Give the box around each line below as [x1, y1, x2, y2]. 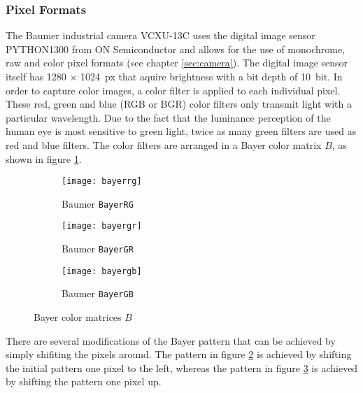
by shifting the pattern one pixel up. [6, 374, 162, 389]
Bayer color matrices [34, 310, 122, 324]
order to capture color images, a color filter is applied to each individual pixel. [6, 83, 341, 97]
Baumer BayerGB [62, 286, 134, 301]
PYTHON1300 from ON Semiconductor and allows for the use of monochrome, [6, 41, 346, 56]
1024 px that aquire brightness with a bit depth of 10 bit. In [80, 69, 343, 83]
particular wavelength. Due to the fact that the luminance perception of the [6, 110, 331, 124]
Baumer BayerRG [62, 196, 134, 210]
